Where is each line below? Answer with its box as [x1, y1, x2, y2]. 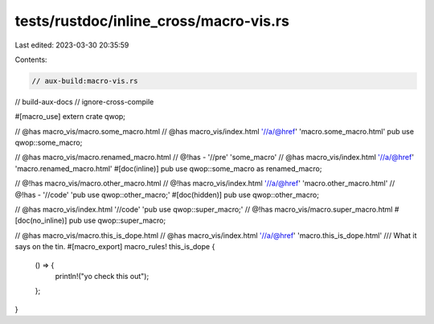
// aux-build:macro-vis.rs [31, 76, 138, 85]
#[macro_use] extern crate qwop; [14, 112, 126, 121]
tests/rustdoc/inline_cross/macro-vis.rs [14, 12, 289, 30]
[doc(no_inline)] [14, 215, 68, 225]
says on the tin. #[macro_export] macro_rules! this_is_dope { [14, 242, 215, 252]
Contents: [14, 55, 47, 64]
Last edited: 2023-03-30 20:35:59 [14, 40, 129, 50]
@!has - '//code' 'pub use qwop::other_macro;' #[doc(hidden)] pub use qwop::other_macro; [14, 190, 319, 199]
